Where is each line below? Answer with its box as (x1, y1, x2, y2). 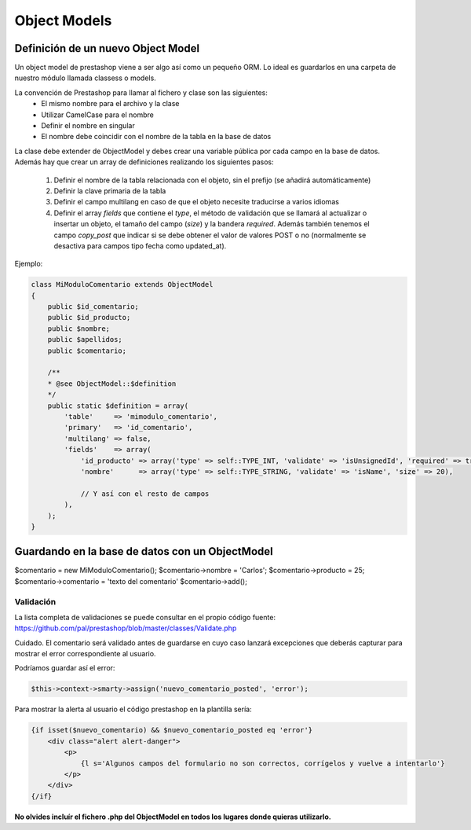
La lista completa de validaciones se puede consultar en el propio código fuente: (14, 612, 276, 622)
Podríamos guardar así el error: (14, 663, 115, 673)
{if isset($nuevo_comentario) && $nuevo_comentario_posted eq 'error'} (31, 725, 313, 735)
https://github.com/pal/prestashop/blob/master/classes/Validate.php (14, 623, 237, 633)
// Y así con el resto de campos (80, 489, 210, 498)
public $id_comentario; (47, 303, 139, 311)
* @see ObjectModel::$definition (47, 379, 177, 388)
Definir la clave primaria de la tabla (53, 185, 166, 196)
